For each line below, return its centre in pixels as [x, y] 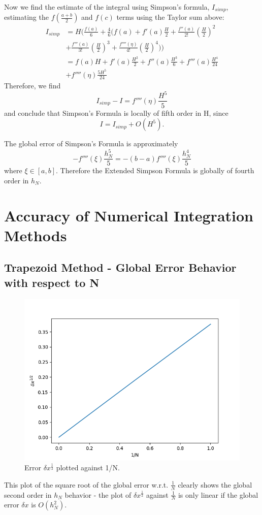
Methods [36, 235]
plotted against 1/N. [88, 468]
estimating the [26, 17]
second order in [28, 494]
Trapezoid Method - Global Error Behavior [120, 267]
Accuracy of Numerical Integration [129, 215]
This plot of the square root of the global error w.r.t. [86, 484]
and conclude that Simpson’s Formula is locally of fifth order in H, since [116, 112]
